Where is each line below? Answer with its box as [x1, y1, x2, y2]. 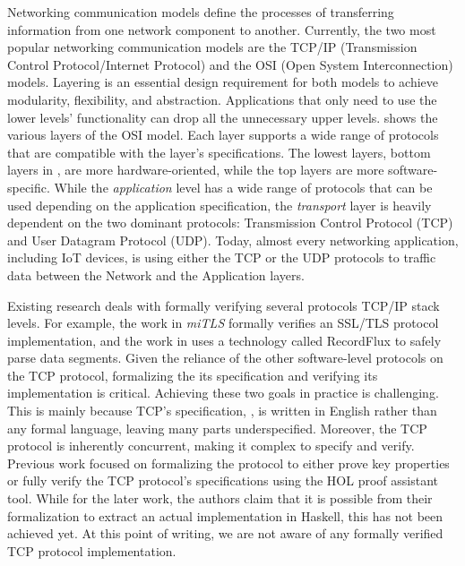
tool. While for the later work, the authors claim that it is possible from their [7, 489, 433, 508]
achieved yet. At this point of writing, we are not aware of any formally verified [7, 524, 443, 543]
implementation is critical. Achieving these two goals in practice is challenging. [7, 383, 439, 402]
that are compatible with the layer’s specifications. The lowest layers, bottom [7, 142, 431, 161]
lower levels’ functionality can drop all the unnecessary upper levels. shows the [7, 107, 438, 126]
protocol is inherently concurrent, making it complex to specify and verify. [7, 436, 415, 455]
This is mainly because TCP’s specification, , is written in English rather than [7, 401, 437, 420]
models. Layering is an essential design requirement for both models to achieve [7, 73, 439, 91]
